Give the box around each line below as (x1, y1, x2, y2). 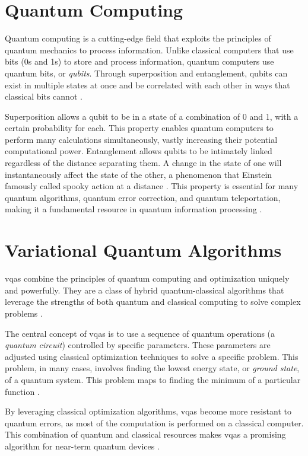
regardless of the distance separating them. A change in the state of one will (5, 157, 282, 169)
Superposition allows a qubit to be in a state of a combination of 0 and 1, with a (5, 110, 299, 122)
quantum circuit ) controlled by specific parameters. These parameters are (5, 339, 271, 351)
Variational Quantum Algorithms (5, 238, 282, 262)
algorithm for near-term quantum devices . (5, 439, 160, 452)
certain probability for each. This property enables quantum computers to (5, 122, 274, 134)
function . (5, 385, 40, 397)
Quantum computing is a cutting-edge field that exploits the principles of (5, 32, 271, 44)
